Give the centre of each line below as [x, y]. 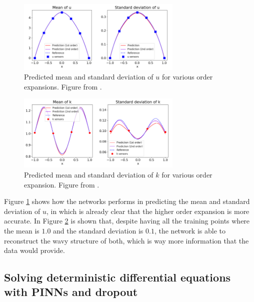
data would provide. [34, 250]
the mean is [22, 230]
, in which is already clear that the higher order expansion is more [148, 211]
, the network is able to [190, 230]
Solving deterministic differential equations [117, 277]
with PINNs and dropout [71, 292]
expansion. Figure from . [62, 184]
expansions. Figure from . [63, 86]
